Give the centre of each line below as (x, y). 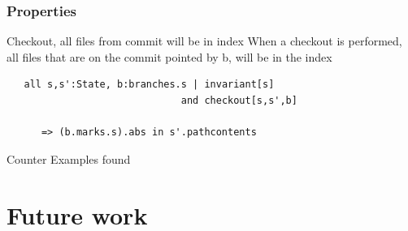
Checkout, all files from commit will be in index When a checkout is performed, (204, 41)
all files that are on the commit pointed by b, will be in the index (169, 56)
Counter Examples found (69, 158)
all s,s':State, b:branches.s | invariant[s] (149, 85)
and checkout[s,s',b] (239, 101)
